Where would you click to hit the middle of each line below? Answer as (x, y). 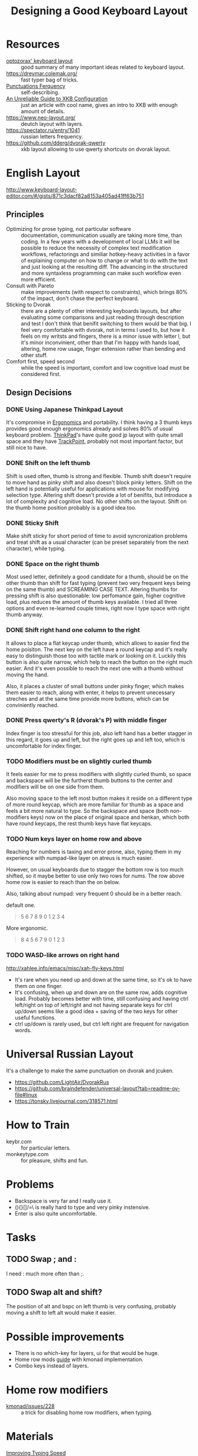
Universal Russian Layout (70, 1054)
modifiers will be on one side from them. (55, 787)
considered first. (41, 374)
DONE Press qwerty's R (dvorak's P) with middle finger (87, 720)
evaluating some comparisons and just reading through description (103, 317)
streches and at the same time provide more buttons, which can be (88, 698)
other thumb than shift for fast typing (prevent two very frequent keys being (98, 583)
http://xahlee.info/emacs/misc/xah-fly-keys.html (65, 968)
